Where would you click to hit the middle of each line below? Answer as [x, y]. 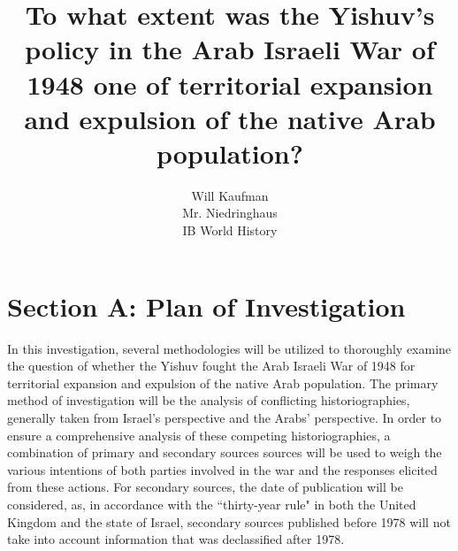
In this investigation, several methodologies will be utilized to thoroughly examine [229, 348]
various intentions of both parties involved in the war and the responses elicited [222, 469]
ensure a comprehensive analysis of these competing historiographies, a [199, 435]
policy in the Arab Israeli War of [230, 49]
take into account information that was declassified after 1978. [176, 539]
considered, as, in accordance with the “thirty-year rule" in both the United [212, 504]
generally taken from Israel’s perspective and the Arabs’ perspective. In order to [225, 417]
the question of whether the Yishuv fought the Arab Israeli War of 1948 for [211, 366]
